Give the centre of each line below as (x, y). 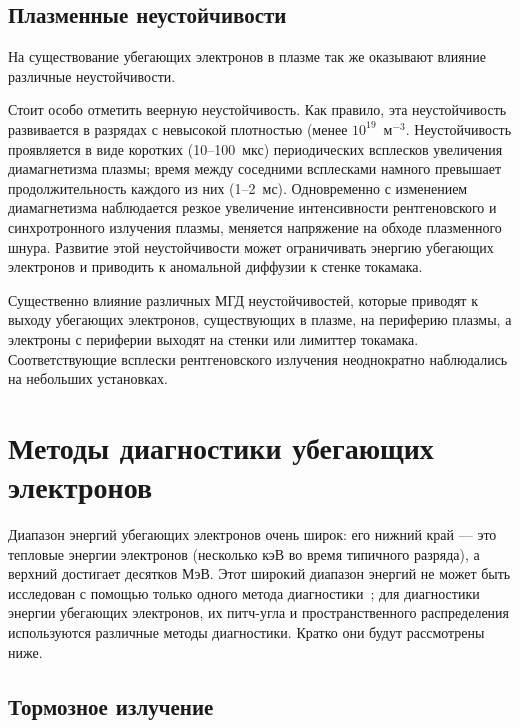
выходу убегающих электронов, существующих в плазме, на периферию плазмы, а (260, 319)
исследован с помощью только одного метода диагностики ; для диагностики (244, 592)
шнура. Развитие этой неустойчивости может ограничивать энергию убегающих (251, 246)
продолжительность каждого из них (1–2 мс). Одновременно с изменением (238, 187)
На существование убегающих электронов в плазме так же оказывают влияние (247, 56)
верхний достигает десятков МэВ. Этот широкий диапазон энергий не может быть (259, 573)
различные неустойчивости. (92, 75)
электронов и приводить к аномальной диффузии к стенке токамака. (215, 266)
